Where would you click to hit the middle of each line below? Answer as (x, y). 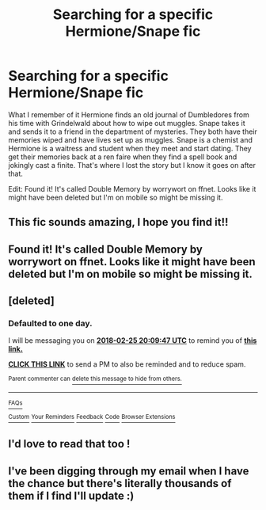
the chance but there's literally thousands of (120, 483)
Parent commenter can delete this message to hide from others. (95, 379)
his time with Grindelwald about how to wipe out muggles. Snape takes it (127, 123)
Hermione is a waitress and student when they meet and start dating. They (130, 148)
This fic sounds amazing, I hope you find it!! (118, 222)
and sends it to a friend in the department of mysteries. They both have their (133, 131)
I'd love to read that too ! (69, 444)
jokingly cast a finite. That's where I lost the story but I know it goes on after (132, 165)
